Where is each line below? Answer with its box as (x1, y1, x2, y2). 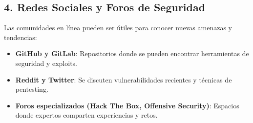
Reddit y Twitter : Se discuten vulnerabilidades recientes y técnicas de (15, 74, 232, 84)
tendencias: (4, 32, 37, 42)
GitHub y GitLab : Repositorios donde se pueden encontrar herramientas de (15, 48, 249, 59)
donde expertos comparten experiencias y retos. (15, 110, 158, 120)
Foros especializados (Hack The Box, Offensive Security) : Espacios (15, 100, 239, 110)
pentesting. (15, 84, 48, 94)
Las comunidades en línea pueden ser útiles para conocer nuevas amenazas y (4, 22, 232, 33)
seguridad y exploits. (15, 58, 78, 68)
